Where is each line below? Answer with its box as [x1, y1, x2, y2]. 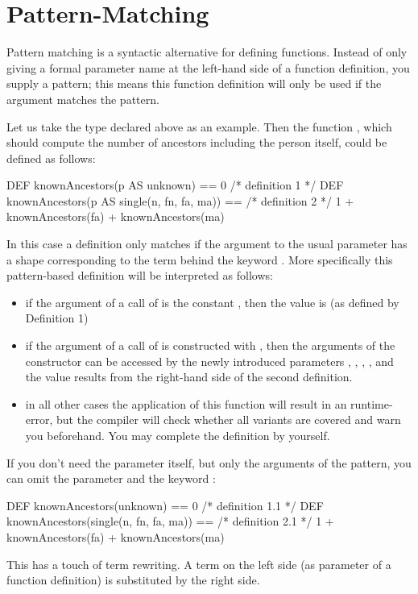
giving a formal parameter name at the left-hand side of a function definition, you [6, 59, 410, 76]
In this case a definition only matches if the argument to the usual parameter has [6, 235, 408, 252]
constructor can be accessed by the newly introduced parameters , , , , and [25, 352, 394, 369]
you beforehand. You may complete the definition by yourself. [25, 427, 330, 443]
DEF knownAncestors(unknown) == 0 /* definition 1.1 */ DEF [6, 496, 324, 513]
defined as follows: [6, 149, 96, 166]
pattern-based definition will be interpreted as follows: [6, 267, 273, 284]
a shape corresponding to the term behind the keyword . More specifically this [6, 251, 393, 268]
